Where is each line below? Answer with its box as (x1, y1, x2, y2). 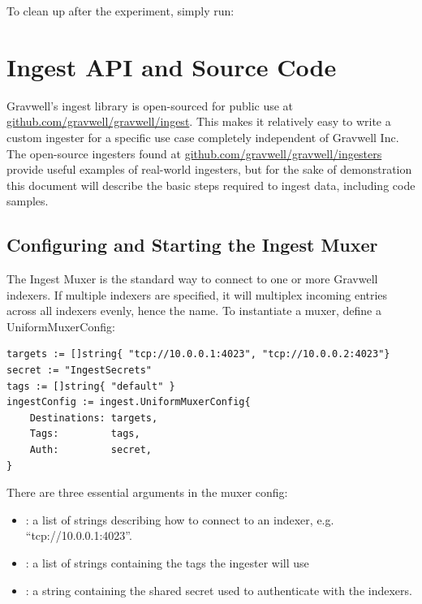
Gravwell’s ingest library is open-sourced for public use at (6, 97, 294, 114)
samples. (6, 192, 49, 209)
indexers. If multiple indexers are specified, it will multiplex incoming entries (6, 286, 388, 303)
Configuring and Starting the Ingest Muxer (6, 232, 378, 257)
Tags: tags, (29, 428, 140, 440)
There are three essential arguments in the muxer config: (6, 484, 288, 501)
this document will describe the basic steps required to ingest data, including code (6, 176, 416, 193)
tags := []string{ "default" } (6, 380, 175, 392)
